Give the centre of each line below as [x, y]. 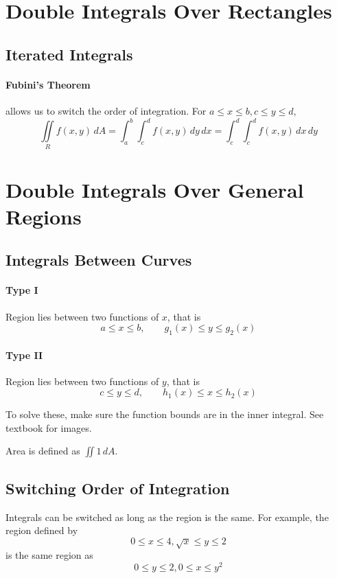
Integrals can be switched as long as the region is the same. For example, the [167, 517]
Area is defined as [43, 451]
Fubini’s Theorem [48, 84]
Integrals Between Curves [99, 260]
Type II [24, 355]
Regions [44, 216]
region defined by [42, 530]
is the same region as [49, 555]
